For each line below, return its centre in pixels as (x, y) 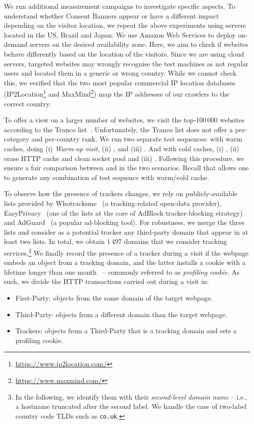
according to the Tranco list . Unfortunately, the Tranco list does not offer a (118, 129)
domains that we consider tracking (175, 241)
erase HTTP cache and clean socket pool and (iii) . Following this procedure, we (124, 158)
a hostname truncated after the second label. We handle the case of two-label (131, 406)
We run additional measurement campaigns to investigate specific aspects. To (120, 6)
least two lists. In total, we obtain (54, 241)
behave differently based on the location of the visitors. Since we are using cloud (124, 53)
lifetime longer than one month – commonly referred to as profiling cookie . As (122, 272)
